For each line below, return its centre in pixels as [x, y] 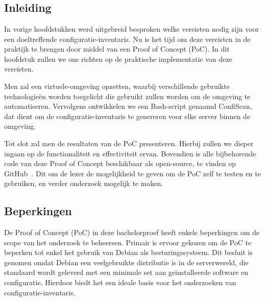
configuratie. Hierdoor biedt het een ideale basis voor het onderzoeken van [120, 282]
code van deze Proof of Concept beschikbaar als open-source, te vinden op [120, 163]
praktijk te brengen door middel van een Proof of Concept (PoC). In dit [117, 49]
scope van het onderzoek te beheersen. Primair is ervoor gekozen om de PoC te [128, 242]
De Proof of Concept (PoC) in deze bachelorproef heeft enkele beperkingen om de [132, 232]
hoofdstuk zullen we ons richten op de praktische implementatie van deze [118, 59]
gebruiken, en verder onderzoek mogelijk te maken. [84, 183]
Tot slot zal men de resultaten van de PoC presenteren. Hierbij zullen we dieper [129, 143]
